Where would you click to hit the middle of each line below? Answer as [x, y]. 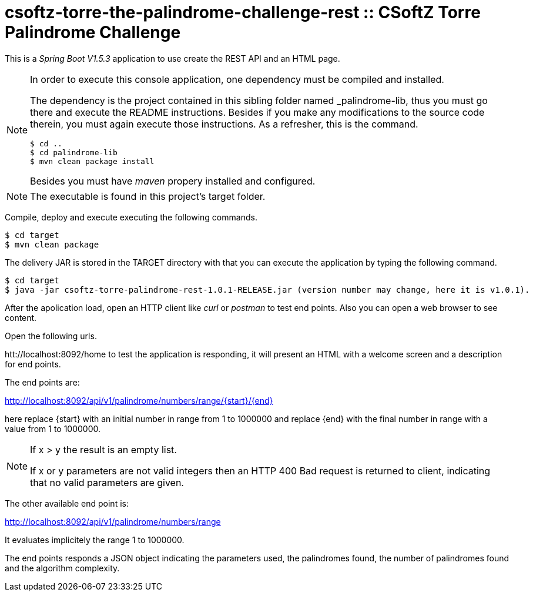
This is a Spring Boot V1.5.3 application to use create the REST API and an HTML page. [172, 58]
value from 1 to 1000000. [53, 428]
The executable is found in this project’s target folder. [148, 196]
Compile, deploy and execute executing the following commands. [131, 217]
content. [21, 317]
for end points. [33, 364]
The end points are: [42, 382]
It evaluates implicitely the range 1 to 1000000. [95, 540]
